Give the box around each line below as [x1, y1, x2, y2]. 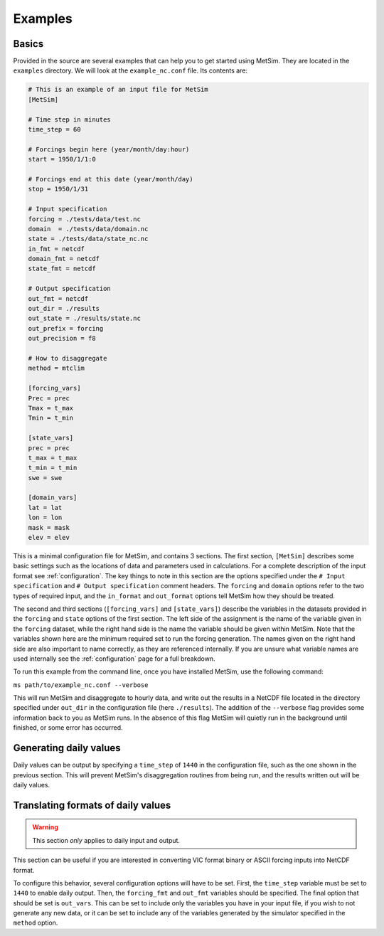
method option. [13, 918, 58, 927]
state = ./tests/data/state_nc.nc [28, 235, 149, 243]
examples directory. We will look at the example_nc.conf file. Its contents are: [13, 66, 248, 75]
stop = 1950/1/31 [28, 185, 89, 193]
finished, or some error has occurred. [13, 723, 124, 732]
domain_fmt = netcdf [28, 255, 100, 263]
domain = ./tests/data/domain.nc [28, 225, 149, 233]
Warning [32, 823, 58, 831]
